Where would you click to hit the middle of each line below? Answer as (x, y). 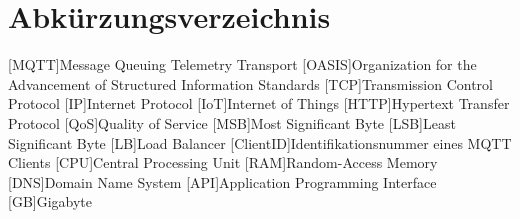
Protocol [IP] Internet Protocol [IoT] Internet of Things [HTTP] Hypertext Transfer (259, 103)
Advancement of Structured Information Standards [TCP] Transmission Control (250, 83)
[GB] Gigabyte (50, 201)
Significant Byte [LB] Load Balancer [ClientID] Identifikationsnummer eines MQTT (260, 142)
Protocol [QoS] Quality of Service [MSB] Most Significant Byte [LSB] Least (232, 122)
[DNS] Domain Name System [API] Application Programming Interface (222, 181)
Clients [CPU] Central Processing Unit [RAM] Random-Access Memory (223, 162)
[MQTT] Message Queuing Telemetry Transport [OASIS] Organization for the (242, 64)
